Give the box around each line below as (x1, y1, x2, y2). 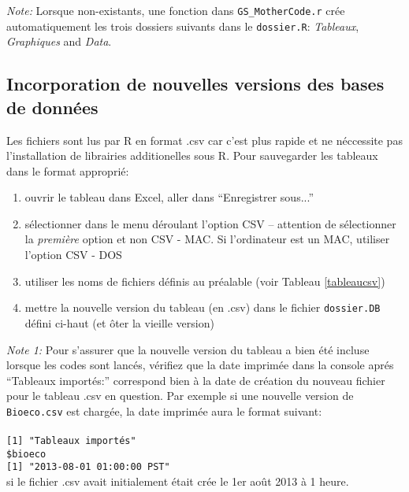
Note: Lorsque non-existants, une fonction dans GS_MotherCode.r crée (6, 2, 345, 18)
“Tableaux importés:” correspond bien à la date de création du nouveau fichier (6, 372, 385, 388)
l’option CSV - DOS (24, 246, 122, 263)
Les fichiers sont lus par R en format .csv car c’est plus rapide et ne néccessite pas (6, 131, 403, 148)
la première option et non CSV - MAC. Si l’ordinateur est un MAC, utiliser (24, 231, 390, 247)
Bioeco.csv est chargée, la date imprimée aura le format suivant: (6, 402, 322, 419)
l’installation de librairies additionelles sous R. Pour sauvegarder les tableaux (6, 147, 378, 164)
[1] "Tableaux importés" (6, 435, 136, 447)
